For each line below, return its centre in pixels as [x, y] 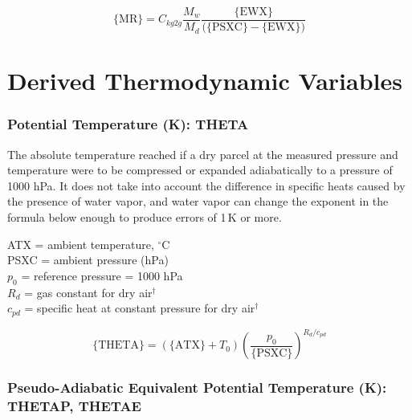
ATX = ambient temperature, [81, 244]
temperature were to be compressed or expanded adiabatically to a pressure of [200, 170]
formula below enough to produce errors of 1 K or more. [145, 217]
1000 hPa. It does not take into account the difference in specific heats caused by [206, 185]
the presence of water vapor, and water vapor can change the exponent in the [198, 201]
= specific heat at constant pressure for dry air [140, 308]
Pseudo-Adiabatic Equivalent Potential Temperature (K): [197, 387]
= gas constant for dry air [88, 292]
